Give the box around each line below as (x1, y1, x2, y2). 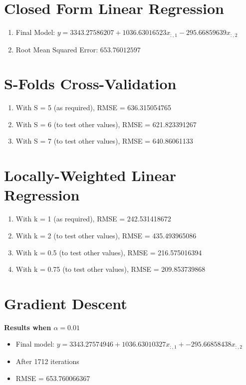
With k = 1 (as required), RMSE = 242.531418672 (15, 213, 171, 224)
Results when (4, 322, 51, 332)
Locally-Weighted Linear (4, 165, 177, 186)
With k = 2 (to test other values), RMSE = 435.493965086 (15, 230, 197, 240)
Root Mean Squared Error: (15, 44, 98, 54)
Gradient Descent (4, 293, 127, 313)
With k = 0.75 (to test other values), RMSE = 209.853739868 (15, 264, 206, 274)
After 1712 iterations (15, 356, 79, 366)
